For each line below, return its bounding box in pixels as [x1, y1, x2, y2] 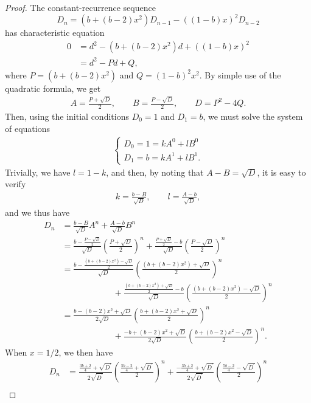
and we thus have [5, 206, 70, 219]
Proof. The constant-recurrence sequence [5, 1, 156, 13]
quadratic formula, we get [5, 81, 101, 94]
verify [5, 177, 26, 190]
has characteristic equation [5, 26, 105, 39]
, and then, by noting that [106, 165, 204, 178]
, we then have [58, 346, 113, 359]
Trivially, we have [5, 165, 71, 178]
